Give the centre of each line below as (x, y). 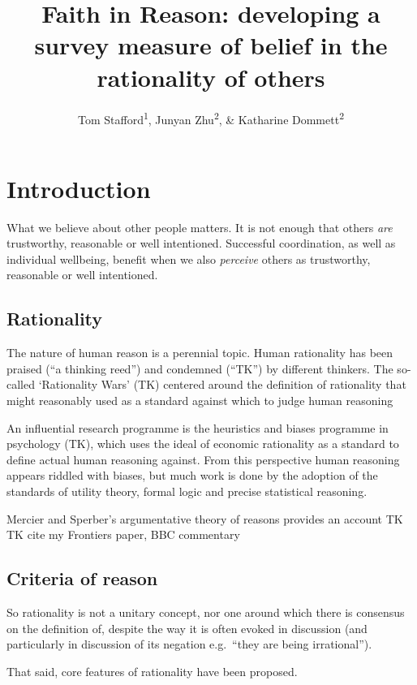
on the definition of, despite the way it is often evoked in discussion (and (187, 628)
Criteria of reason (82, 578)
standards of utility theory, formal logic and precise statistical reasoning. (187, 491)
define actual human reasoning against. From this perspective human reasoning (203, 459)
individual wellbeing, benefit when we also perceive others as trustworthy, (189, 258)
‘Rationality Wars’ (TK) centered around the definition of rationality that (222, 384)
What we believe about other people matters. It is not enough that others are (200, 227)
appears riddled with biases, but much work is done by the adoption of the (192, 475)
